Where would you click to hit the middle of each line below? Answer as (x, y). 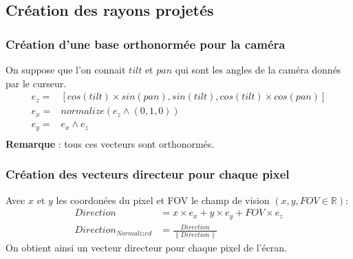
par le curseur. (36, 83)
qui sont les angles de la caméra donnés (258, 69)
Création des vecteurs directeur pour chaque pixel (148, 174)
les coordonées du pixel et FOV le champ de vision (163, 200)
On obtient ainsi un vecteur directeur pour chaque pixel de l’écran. (147, 247)
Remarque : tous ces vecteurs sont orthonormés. (110, 143)
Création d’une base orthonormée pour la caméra (146, 44)
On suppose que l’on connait (66, 69)
